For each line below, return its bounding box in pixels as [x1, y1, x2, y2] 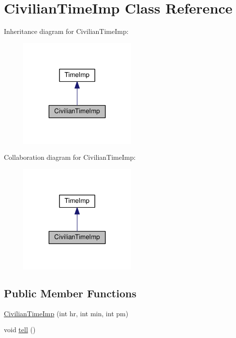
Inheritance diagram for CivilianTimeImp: [4, 26, 129, 36]
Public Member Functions [4, 285, 136, 300]
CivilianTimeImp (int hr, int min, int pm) [4, 308, 129, 318]
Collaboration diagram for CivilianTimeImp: [4, 152, 136, 162]
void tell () [4, 324, 36, 335]
